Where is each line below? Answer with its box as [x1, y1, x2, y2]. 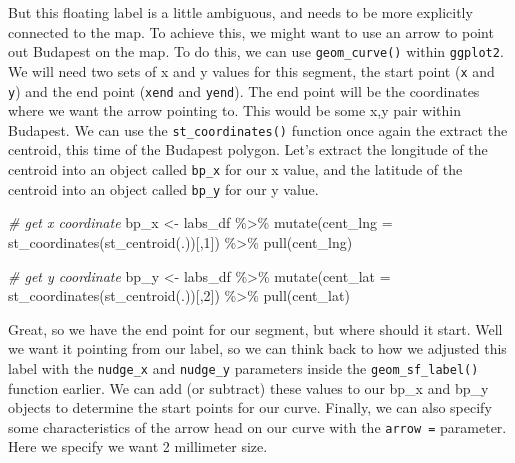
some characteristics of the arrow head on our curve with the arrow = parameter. [8, 416, 507, 437]
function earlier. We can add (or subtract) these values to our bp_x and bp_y [8, 377, 489, 398]
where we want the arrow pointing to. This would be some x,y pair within [8, 100, 461, 121]
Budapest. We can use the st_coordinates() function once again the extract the [8, 119, 508, 140]
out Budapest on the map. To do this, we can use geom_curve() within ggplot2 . [8, 41, 504, 62]
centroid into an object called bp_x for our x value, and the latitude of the [8, 159, 463, 179]
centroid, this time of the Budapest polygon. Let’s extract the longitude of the [8, 139, 488, 160]
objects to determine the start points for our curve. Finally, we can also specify [8, 397, 492, 418]
